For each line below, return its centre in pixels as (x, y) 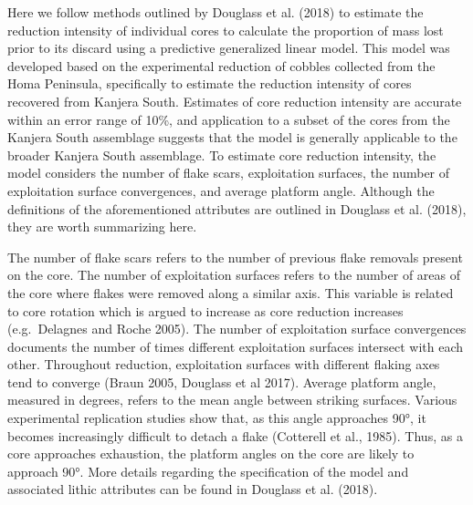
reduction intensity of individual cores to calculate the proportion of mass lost (226, 30)
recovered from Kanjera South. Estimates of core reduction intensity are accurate (235, 101)
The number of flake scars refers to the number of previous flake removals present (235, 257)
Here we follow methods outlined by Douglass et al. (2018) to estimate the (215, 12)
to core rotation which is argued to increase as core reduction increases (205, 310)
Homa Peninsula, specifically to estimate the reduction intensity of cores (210, 83)
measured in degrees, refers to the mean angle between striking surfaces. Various (232, 400)
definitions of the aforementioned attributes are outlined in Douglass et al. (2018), (237, 208)
